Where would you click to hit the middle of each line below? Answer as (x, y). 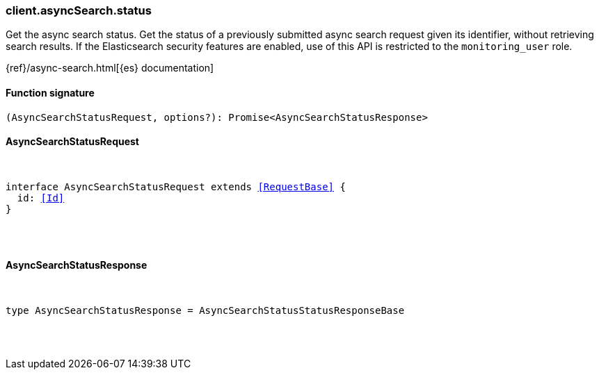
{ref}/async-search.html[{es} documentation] (110, 68)
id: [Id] (41, 198)
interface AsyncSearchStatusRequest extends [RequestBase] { (176, 186)
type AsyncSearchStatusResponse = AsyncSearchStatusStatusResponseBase (205, 311)
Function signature (50, 92)
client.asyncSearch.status (79, 10)
